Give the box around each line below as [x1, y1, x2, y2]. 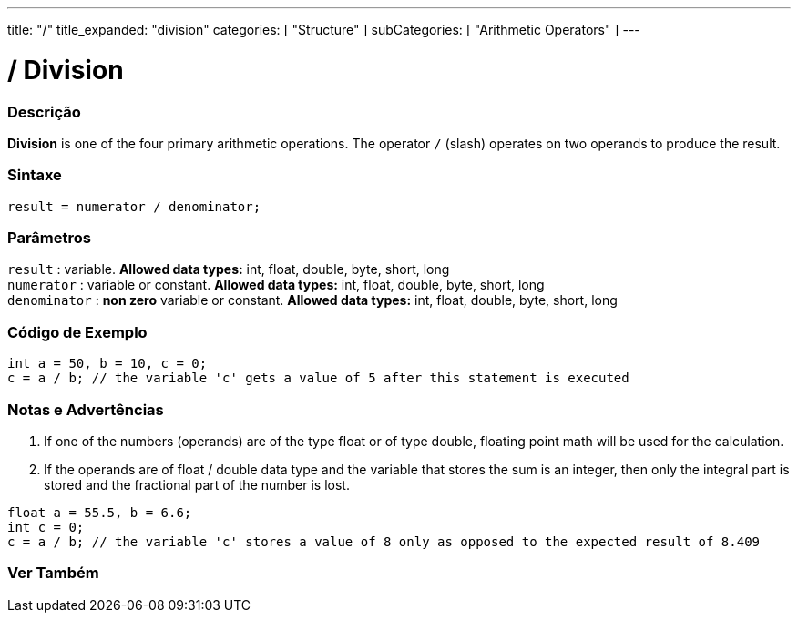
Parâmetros [7, 229, 91, 247]
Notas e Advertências [7, 400, 164, 419]
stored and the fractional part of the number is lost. [44, 476, 350, 493]
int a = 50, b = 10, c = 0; [7, 356, 208, 371]
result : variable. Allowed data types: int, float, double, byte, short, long [7, 261, 450, 278]
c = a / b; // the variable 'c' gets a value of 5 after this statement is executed [7, 371, 629, 386]
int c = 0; [7, 519, 85, 534]
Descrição [7, 102, 81, 121]
